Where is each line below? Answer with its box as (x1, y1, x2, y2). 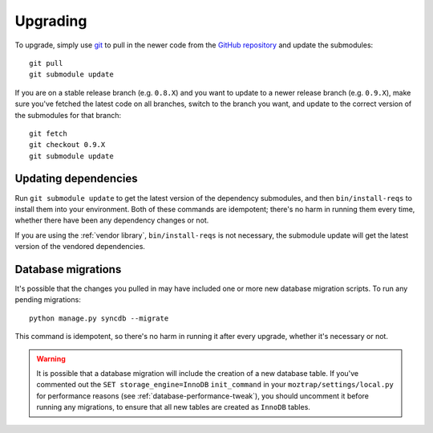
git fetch (29, 129, 67, 138)
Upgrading (14, 12, 87, 30)
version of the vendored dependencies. (14, 242, 146, 251)
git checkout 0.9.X (29, 141, 106, 149)
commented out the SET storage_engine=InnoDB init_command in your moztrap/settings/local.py (36, 380, 395, 390)
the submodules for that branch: (14, 110, 122, 120)
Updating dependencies (14, 172, 138, 186)
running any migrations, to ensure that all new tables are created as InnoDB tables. (36, 402, 310, 412)
